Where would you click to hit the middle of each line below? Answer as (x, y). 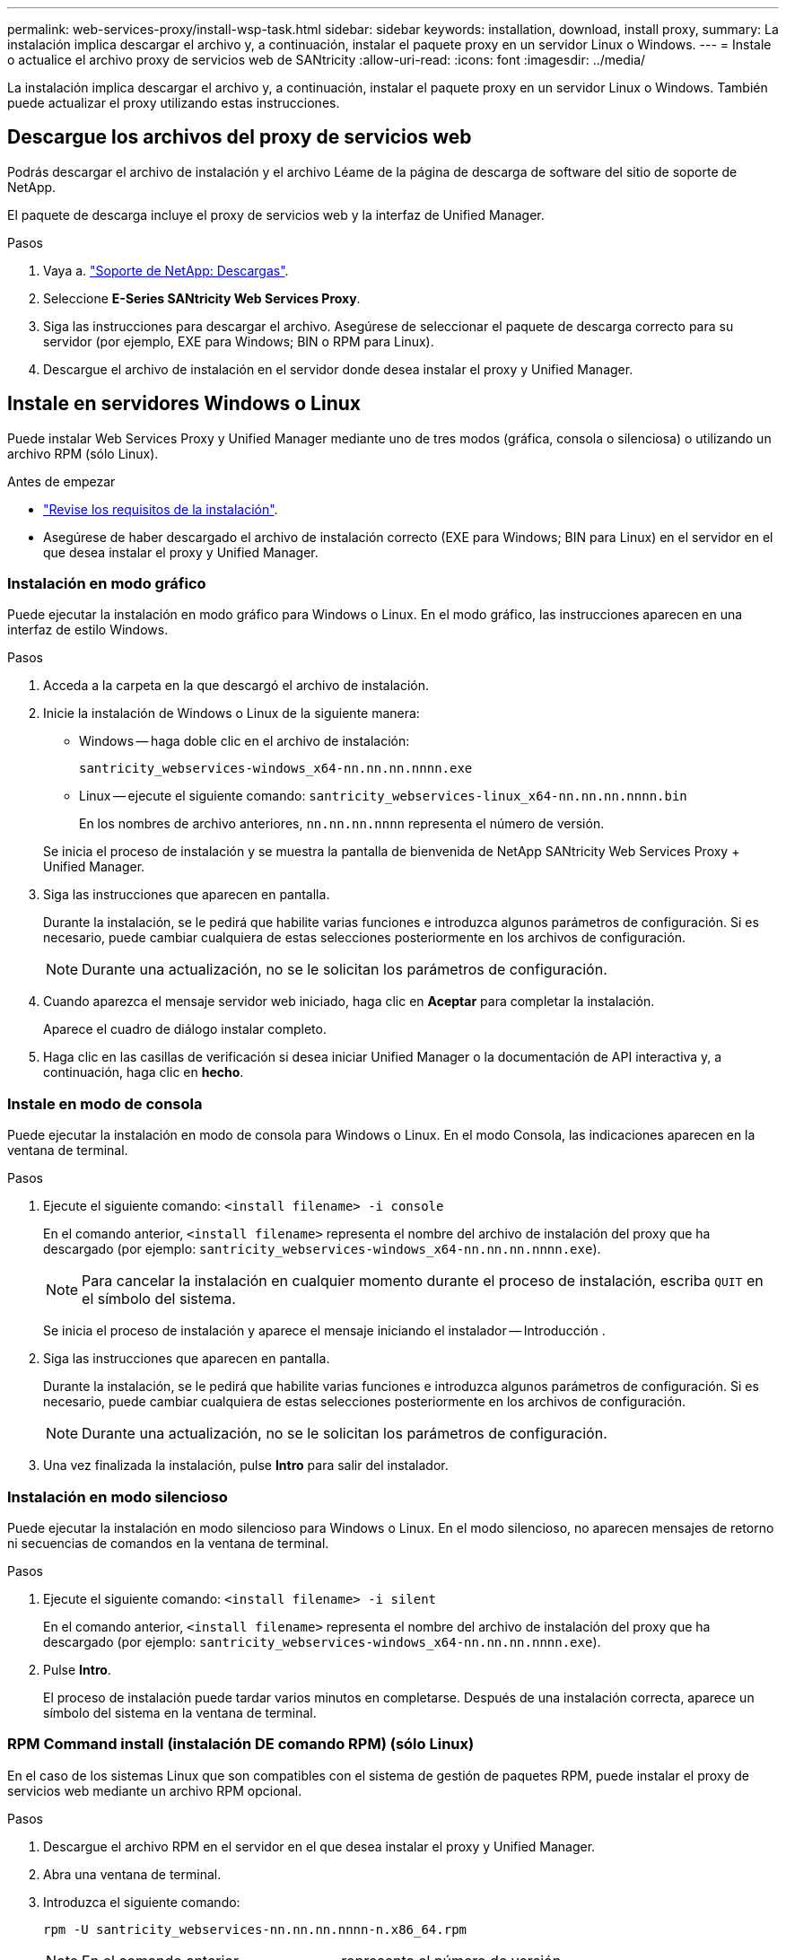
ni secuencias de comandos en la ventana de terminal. (168, 1543)
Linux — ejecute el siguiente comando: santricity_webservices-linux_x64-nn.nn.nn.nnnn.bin (383, 796)
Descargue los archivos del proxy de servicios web (240, 137)
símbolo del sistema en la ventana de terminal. (180, 1712)
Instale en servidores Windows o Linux (184, 404)
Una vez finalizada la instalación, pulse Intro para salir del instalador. (246, 1466)
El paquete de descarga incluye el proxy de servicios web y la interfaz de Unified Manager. (276, 214)
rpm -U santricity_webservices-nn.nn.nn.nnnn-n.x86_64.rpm (255, 1929)
